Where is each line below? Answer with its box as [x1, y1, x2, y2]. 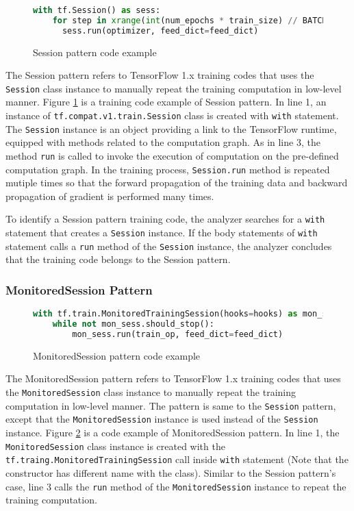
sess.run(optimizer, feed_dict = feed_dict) [62, 25, 259, 36]
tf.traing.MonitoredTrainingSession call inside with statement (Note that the [5, 452, 349, 466]
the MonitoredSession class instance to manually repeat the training [5, 385, 296, 399]
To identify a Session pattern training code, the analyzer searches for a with [5, 212, 325, 226]
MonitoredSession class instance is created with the [5, 438, 225, 453]
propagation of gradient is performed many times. [5, 188, 214, 203]
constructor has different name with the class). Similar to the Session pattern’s [5, 465, 336, 479]
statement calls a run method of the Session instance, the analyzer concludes [5, 238, 332, 253]
